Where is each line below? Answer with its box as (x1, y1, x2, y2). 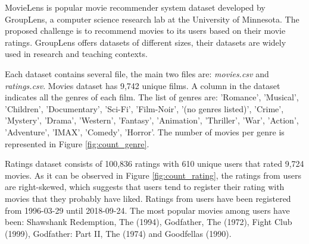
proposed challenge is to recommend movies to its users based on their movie (5, 24, 286, 37)
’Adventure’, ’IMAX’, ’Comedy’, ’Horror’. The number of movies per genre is (5, 125, 285, 138)
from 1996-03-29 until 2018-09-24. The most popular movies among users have (5, 204, 290, 216)
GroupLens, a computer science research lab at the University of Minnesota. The (5, 12, 299, 25)
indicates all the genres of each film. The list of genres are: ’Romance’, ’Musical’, (5, 91, 299, 103)
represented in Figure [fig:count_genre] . (5, 137, 149, 150)
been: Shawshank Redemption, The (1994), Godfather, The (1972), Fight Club (5, 216, 292, 228)
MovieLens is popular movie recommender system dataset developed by (5, 1, 266, 13)
